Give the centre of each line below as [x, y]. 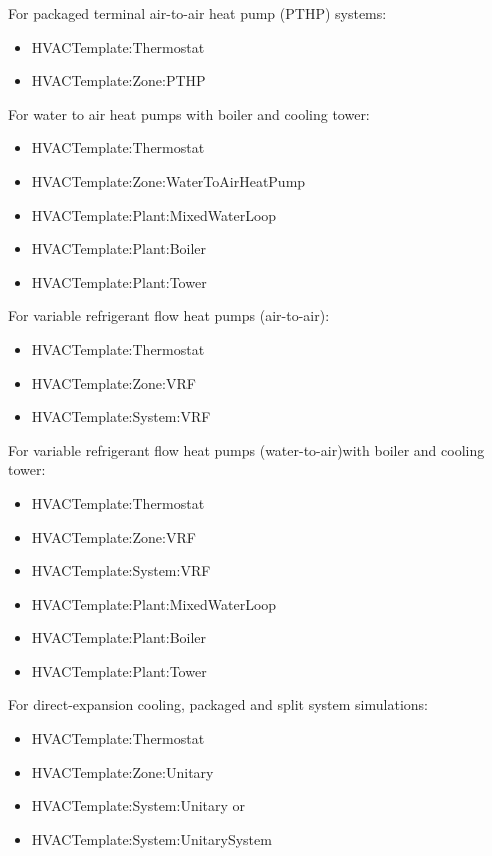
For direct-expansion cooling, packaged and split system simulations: [218, 704]
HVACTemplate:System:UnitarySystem [151, 838]
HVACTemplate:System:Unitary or [138, 805]
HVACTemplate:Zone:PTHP [118, 80]
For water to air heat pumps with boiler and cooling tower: [189, 113]
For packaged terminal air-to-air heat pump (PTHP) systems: [197, 13]
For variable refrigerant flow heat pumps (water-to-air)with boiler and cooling [246, 449]
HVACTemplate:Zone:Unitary [122, 771]
